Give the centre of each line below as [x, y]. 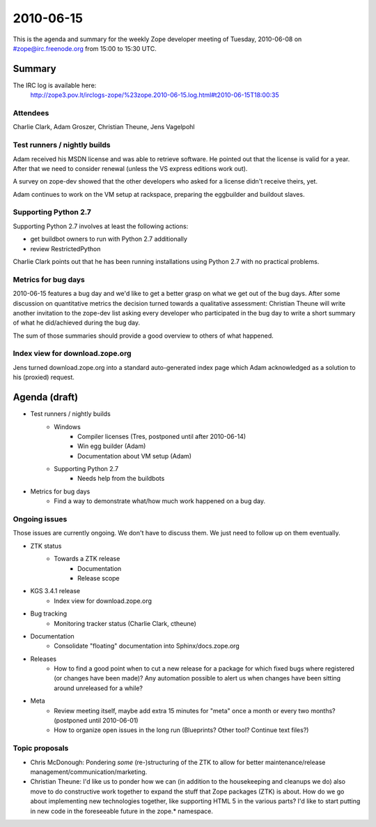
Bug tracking [49, 613]
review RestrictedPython [65, 248]
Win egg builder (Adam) [112, 446]
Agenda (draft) [46, 397]
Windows [68, 426]
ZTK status [46, 546]
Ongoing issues [40, 519]
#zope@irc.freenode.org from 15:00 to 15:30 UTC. [85, 48]
